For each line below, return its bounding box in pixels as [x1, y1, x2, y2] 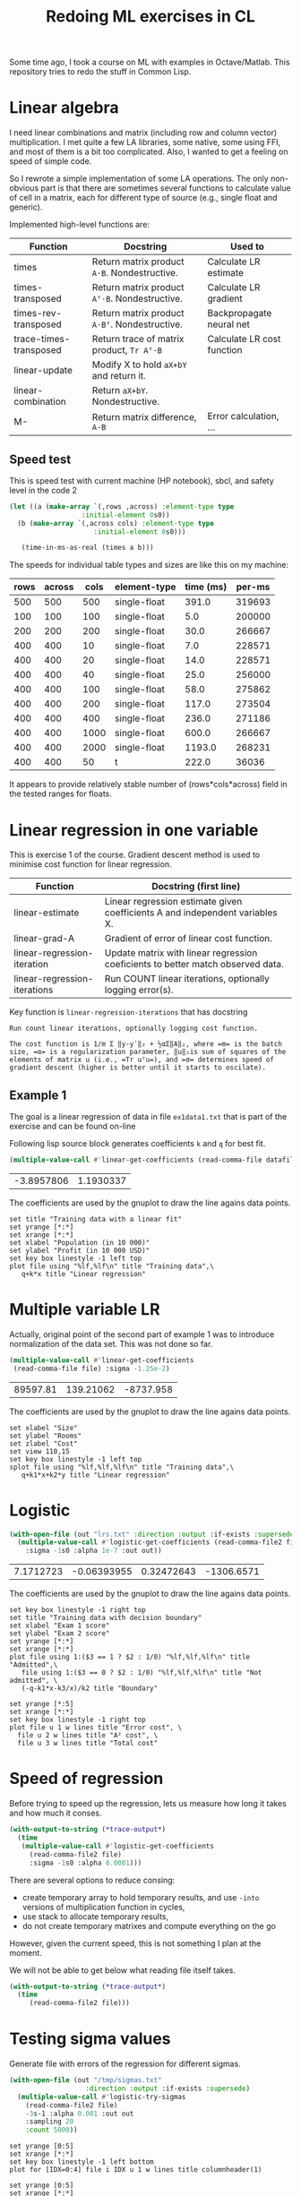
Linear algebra [9, 98, 119, 118]
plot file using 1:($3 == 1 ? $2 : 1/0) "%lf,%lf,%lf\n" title [9, 1652, 251, 1662]
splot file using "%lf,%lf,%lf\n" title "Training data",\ [9, 1463, 235, 1471]
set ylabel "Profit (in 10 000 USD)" [9, 1246, 150, 1255]
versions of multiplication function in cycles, [21, 1901, 185, 1912]
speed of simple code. [9, 156, 92, 167]
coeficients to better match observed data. [104, 958, 284, 971]
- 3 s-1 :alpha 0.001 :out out [25, 2109, 134, 2118]
